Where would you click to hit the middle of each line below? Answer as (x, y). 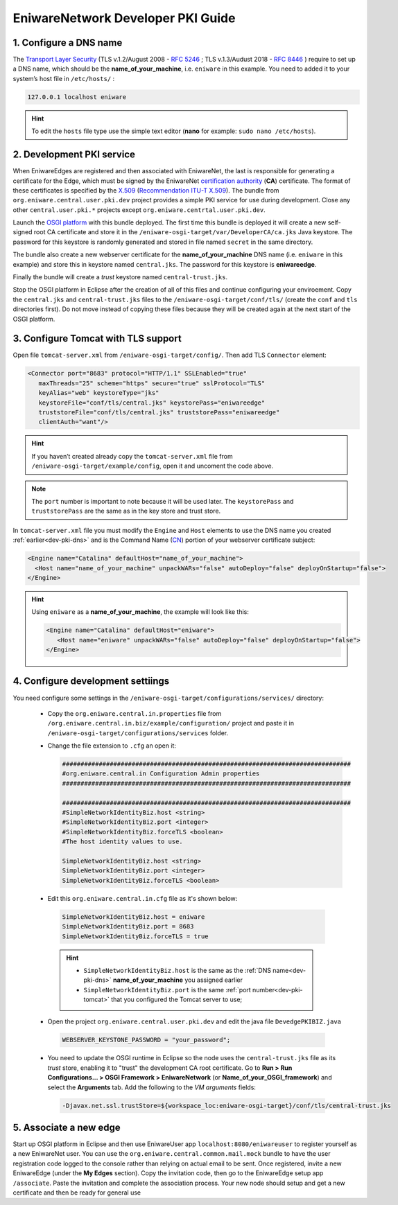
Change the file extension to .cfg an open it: (112, 746)
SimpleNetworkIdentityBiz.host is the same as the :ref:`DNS (178, 970)
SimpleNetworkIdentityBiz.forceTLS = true (135, 936)
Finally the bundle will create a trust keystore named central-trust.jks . (120, 277)
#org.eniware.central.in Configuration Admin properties (161, 774)
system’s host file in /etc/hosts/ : (64, 78)
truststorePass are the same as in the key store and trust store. (126, 511)
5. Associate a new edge (67, 1127)
